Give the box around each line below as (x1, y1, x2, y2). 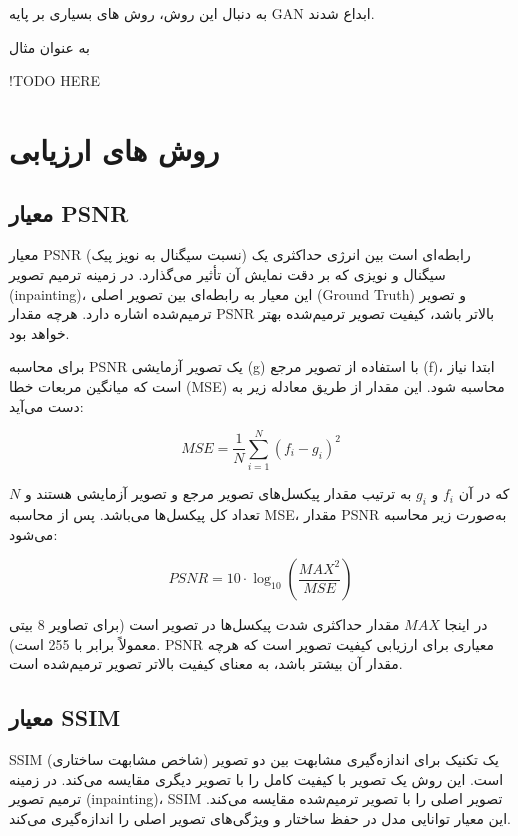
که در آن (458, 483, 510, 504)
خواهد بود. (9, 322, 70, 343)
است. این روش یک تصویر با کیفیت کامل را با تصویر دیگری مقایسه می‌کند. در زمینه (9, 768, 504, 789)
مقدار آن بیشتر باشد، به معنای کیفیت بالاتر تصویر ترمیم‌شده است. (9, 653, 403, 674)
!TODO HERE (9, 70, 101, 91)
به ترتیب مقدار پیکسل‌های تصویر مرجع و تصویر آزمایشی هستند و (24, 483, 412, 504)
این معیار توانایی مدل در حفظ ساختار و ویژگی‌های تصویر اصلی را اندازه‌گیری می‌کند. (9, 807, 511, 828)
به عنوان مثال (9, 36, 90, 57)
